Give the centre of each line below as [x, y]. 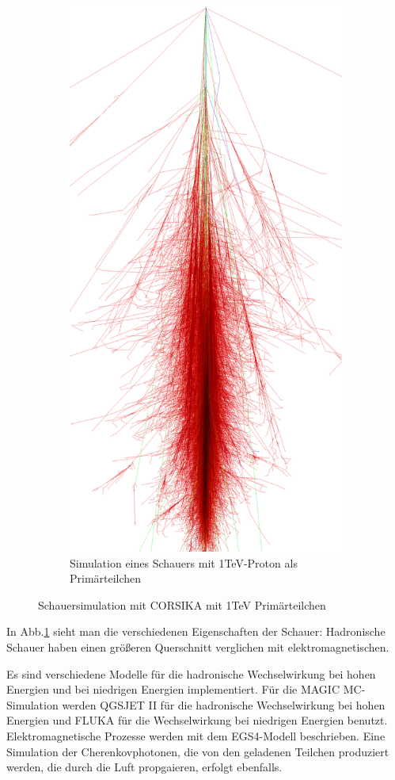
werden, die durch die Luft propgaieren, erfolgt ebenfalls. [144, 767]
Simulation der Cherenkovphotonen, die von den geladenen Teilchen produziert [198, 751]
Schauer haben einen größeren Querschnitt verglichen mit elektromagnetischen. [198, 646]
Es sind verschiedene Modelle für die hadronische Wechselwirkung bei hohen [191, 673]
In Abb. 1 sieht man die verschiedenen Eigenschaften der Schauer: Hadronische [196, 631]
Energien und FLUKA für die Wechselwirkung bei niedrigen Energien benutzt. [197, 720]
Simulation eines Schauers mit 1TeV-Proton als [184, 562]
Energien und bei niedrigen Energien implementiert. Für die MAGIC [173, 689]
